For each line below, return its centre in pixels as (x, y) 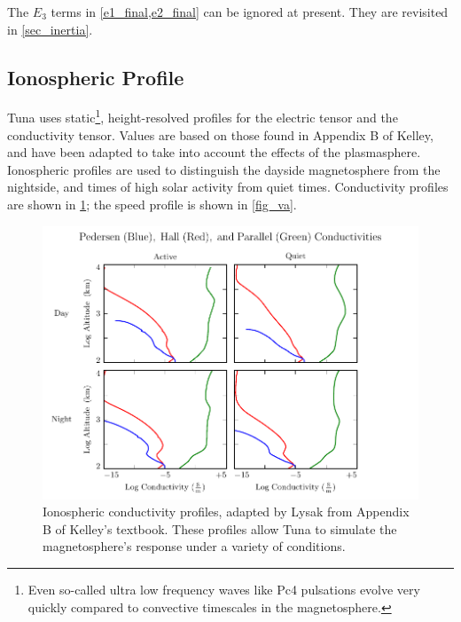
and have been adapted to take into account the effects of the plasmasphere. (214, 152)
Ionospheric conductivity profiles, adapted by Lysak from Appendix (226, 512)
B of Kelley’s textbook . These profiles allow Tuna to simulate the (220, 528)
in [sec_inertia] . (50, 29)
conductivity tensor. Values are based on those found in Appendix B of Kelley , (220, 134)
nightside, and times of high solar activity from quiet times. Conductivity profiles (228, 187)
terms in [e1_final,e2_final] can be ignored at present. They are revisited (250, 12)
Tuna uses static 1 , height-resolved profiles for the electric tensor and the (203, 116)
